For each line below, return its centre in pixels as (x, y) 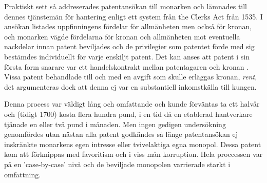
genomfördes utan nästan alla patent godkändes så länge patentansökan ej (121, 134)
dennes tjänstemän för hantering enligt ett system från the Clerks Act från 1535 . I (133, 16)
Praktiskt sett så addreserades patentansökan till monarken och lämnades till (126, 6)
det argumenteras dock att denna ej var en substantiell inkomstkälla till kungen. (130, 86)
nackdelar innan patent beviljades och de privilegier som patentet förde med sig (129, 46)
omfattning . (23, 174)
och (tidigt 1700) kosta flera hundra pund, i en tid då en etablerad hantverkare (128, 114)
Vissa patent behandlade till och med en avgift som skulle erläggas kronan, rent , (131, 77)
